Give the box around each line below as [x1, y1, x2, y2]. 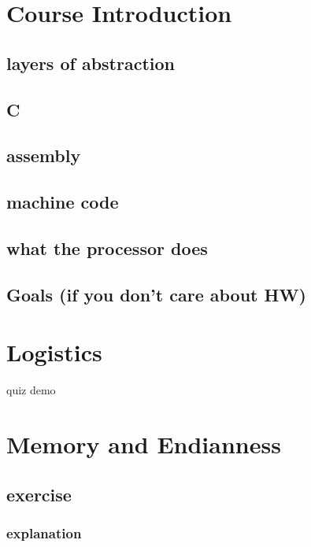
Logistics [6, 336, 102, 368]
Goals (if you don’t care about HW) [6, 282, 306, 306]
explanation [6, 523, 82, 542]
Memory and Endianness [6, 427, 281, 460]
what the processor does [6, 235, 208, 260]
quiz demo [6, 382, 56, 398]
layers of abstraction [6, 50, 176, 75]
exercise [6, 482, 72, 506]
